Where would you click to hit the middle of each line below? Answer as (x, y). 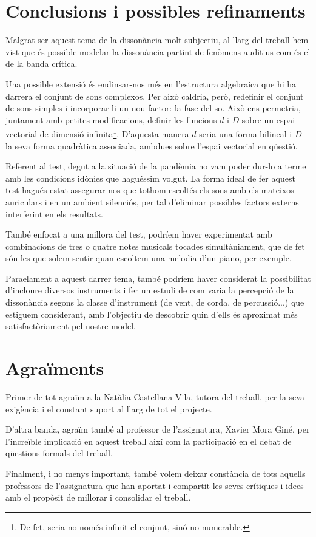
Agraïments (55, 368)
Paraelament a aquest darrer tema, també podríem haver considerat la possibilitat (158, 278)
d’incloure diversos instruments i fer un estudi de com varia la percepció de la (150, 290)
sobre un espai (268, 119)
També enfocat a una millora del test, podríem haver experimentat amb (139, 234)
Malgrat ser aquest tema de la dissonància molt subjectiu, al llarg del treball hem (157, 40)
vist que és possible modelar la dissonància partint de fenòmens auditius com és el (158, 51)
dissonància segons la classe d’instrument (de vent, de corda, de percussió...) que (155, 302)
